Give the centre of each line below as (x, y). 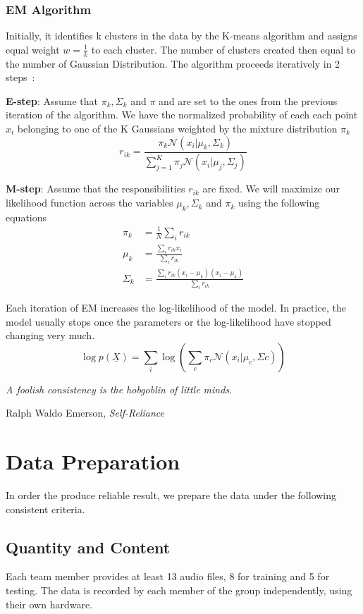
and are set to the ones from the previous (248, 100)
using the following (279, 203)
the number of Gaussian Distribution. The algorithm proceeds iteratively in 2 (173, 63)
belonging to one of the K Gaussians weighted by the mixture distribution (177, 129)
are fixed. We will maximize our (271, 189)
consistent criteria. (45, 509)
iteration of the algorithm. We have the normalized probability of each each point (182, 115)
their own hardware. (49, 604)
